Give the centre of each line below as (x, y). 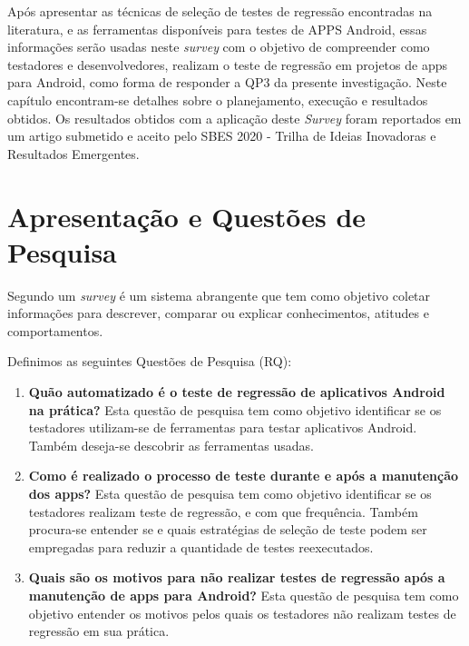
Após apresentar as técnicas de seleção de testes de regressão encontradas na (220, 11)
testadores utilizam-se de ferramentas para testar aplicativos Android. (223, 427)
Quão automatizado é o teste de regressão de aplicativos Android (237, 392)
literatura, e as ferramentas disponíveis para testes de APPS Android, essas (217, 29)
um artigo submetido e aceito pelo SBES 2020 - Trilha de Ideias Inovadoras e (222, 136)
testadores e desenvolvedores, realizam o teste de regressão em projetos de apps (227, 64)
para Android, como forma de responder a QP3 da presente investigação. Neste (227, 82)
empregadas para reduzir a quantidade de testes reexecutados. (201, 547)
